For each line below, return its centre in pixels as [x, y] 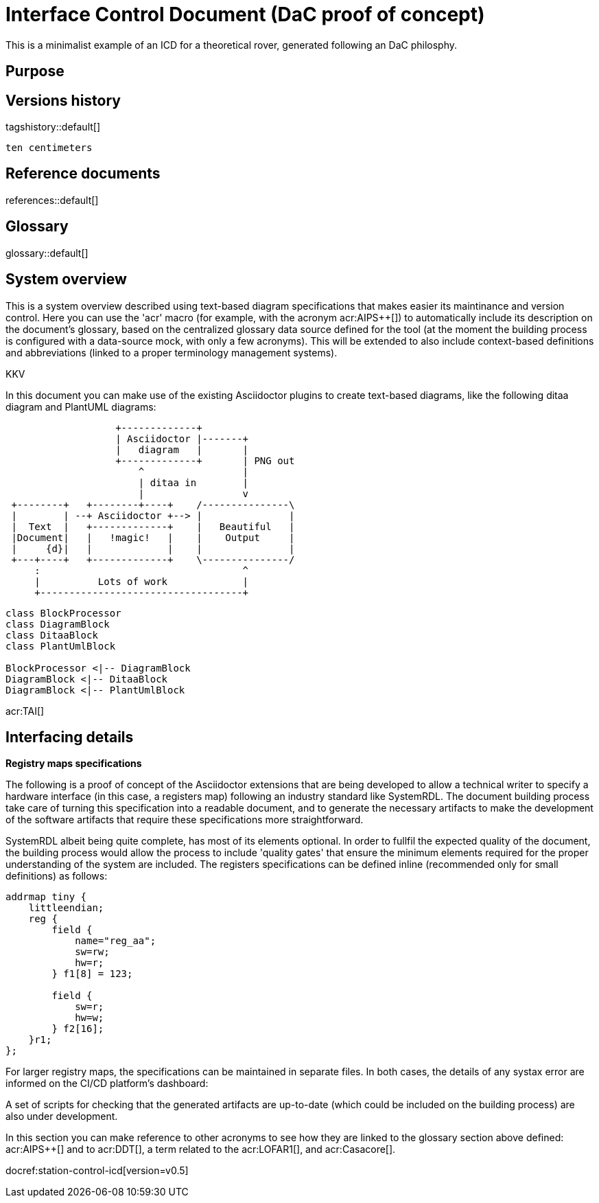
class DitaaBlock [52, 635]
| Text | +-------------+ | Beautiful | [153, 526]
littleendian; [66, 908]
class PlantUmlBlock [61, 646]
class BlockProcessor [63, 613]
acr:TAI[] [25, 711]
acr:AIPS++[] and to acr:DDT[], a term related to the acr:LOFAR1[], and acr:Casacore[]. [201, 1149]
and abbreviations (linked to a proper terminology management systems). [172, 352]
